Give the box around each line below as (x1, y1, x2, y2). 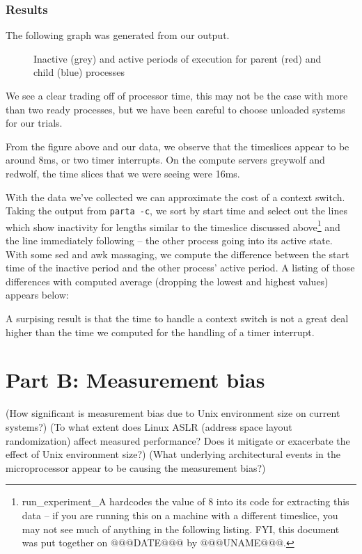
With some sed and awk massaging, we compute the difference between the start (6, 246, 349, 261)
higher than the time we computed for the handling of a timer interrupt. (6, 324, 315, 339)
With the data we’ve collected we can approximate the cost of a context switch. (6, 189, 345, 204)
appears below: (6, 287, 69, 302)
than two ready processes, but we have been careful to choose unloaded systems (6, 102, 345, 116)
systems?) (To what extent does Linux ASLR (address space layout (6, 419, 292, 434)
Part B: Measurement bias (6, 365, 265, 394)
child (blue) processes (33, 65, 125, 79)
